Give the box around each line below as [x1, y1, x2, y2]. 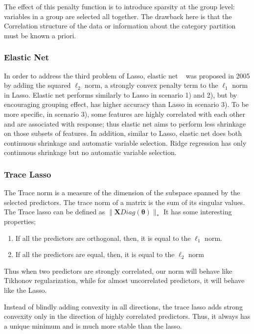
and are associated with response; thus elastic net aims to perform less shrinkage [4, 118, 246, 128]
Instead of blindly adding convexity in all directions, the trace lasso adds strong [4, 301, 243, 311]
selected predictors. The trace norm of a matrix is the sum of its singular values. [4, 197, 245, 207]
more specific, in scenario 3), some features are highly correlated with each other [4, 108, 245, 119]
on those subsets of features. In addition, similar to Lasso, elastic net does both [4, 128, 242, 138]
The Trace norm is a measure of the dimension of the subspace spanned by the [4, 187, 240, 198]
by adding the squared [4, 80, 71, 90]
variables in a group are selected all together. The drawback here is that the [4, 11, 232, 21]
